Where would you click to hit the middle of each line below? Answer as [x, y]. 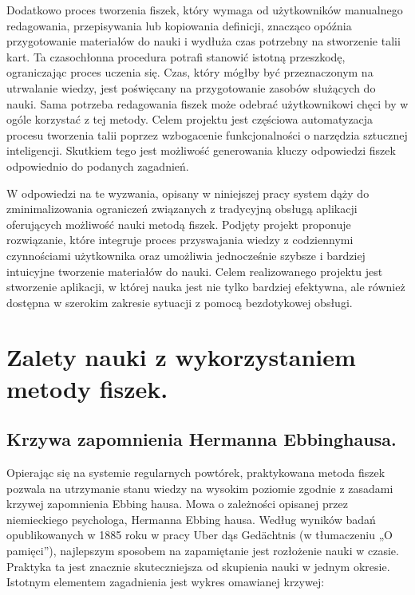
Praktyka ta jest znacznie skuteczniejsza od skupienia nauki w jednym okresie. [198, 566]
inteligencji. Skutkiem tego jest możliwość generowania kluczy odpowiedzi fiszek [201, 150]
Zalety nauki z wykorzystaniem [181, 357]
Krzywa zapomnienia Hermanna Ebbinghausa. [202, 439]
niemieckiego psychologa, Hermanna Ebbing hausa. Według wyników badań [191, 519]
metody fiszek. [87, 388]
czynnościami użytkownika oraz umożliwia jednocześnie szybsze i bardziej [186, 255]
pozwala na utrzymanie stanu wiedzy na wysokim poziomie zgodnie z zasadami [200, 488]
